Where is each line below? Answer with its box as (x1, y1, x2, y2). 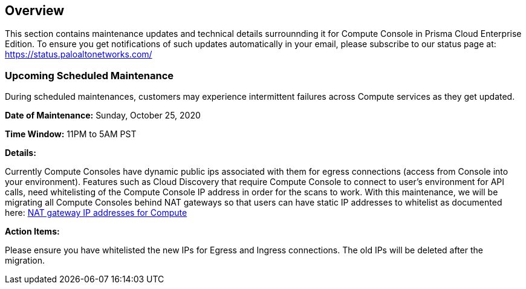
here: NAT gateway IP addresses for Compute (5, 207, 187, 218)
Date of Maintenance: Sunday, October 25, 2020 (5, 110, 201, 121)
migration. (5, 255, 45, 266)
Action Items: (5, 226, 60, 237)
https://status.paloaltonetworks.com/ (5, 49, 152, 60)
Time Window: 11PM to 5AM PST (5, 129, 137, 140)
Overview (5, 3, 65, 18)
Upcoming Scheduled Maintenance (5, 69, 174, 82)
